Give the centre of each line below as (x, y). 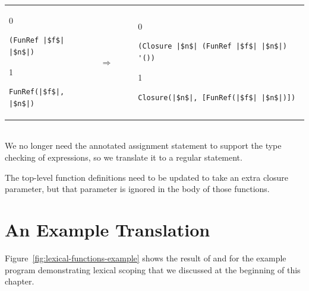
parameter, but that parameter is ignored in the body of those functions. (137, 189)
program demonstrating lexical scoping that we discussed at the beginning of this (153, 269)
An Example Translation (108, 229)
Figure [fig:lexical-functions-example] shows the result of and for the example (146, 258)
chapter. (20, 281)
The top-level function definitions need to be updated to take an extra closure (147, 177)
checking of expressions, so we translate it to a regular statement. (124, 157)
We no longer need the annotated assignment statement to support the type (143, 145)
